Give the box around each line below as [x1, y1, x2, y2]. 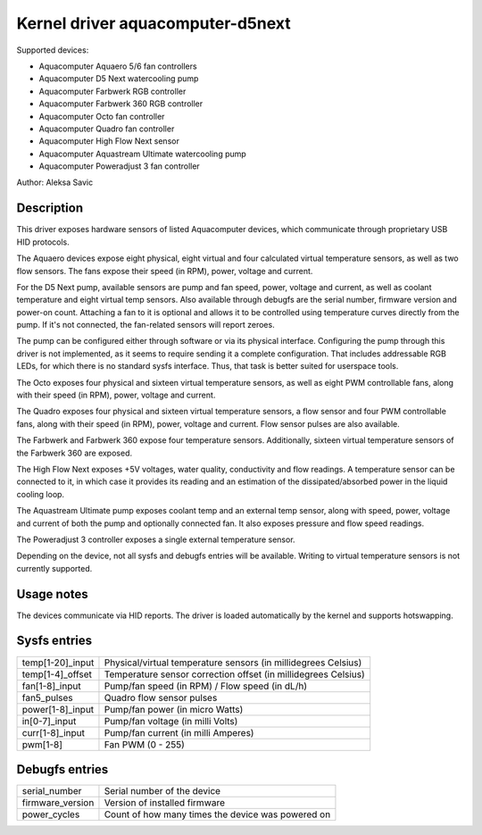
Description [16, 201, 84, 216]
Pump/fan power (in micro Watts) [104, 703, 244, 715]
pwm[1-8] [21, 738, 62, 750]
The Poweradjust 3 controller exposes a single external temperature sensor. [16, 534, 295, 545]
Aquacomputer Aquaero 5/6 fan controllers [38, 61, 197, 71]
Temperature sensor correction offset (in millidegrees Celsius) [104, 668, 365, 681]
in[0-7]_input [21, 714, 77, 727]
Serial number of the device [104, 785, 221, 797]
